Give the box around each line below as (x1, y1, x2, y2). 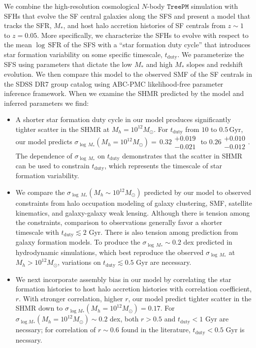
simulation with (191, 1, 238, 11)
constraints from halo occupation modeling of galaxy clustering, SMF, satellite (15, 198, 252, 208)
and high (146, 59, 173, 69)
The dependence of (15, 150, 72, 160)
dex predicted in (183, 237, 232, 247)
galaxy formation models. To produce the (15, 237, 140, 247)
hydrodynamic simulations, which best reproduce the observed (15, 247, 204, 257)
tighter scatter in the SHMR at (15, 124, 110, 134)
